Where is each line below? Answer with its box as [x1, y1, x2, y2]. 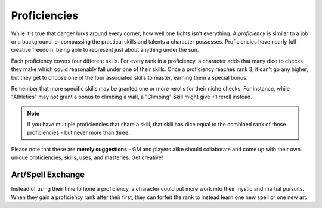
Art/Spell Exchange [11, 170, 85, 180]
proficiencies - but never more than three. [27, 129, 131, 136]
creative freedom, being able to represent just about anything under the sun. [11, 46, 199, 54]
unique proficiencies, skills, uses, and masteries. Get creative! [11, 154, 163, 161]
